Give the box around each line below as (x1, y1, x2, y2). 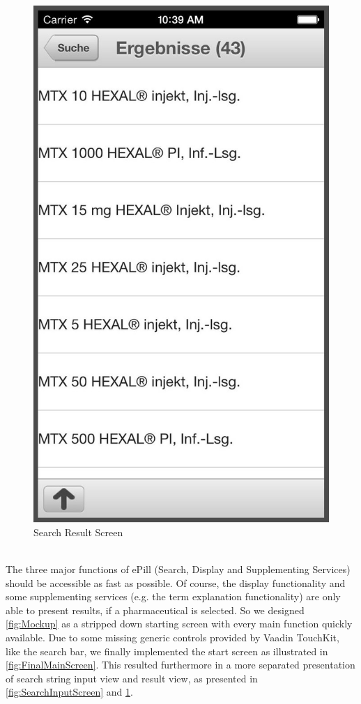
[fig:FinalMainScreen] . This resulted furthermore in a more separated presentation (6, 657, 355, 672)
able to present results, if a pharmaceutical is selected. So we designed (6, 602, 305, 617)
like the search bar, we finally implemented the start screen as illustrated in (6, 643, 328, 658)
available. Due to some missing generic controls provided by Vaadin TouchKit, (6, 629, 339, 644)
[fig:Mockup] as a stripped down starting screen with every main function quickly (6, 616, 353, 631)
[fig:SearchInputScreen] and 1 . (6, 685, 133, 699)
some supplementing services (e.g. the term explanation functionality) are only (6, 589, 341, 604)
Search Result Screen (33, 524, 123, 539)
